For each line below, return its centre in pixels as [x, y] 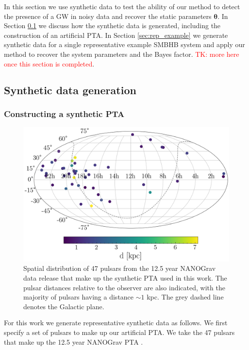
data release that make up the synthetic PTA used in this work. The [125, 277]
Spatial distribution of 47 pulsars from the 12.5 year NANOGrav [120, 268]
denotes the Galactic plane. [64, 306]
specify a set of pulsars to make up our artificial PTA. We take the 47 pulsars [119, 332]
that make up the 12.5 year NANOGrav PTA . [74, 342]
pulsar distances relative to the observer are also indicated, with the [124, 287]
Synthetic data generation [70, 90]
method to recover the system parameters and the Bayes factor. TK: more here [122, 54]
